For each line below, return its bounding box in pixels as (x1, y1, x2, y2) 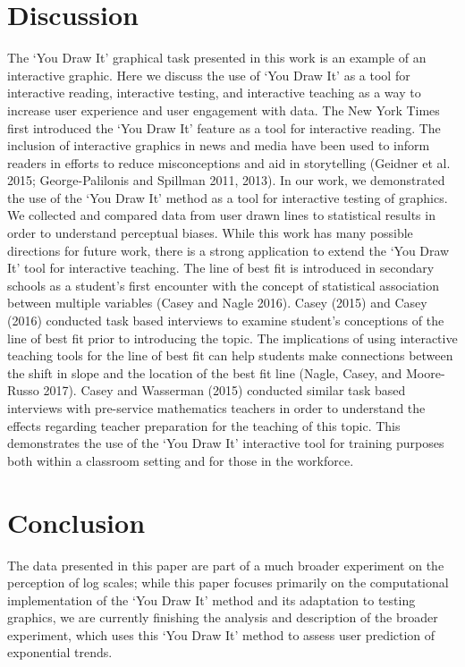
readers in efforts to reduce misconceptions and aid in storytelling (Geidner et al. (7, 153, 451, 172)
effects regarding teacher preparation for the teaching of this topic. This (7, 416, 401, 435)
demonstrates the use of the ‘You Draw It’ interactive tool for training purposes (7, 434, 444, 452)
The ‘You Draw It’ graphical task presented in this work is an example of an (7, 48, 427, 67)
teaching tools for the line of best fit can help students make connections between (7, 346, 453, 365)
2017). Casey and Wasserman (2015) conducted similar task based (43, 381, 406, 400)
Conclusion (7, 503, 146, 540)
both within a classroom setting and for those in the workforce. (7, 451, 354, 469)
